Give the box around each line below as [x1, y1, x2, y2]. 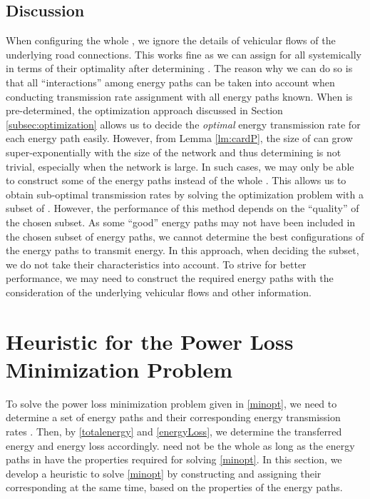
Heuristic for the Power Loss [6, 326, 294, 356]
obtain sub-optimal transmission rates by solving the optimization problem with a [6, 186, 364, 201]
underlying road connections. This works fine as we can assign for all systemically [6, 46, 361, 61]
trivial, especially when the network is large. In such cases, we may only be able [6, 158, 354, 173]
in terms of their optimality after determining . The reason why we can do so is [6, 61, 353, 76]
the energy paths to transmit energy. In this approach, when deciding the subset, [6, 243, 359, 258]
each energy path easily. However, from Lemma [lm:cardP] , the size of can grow [6, 131, 353, 146]
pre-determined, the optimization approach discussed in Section [6, 103, 283, 118]
